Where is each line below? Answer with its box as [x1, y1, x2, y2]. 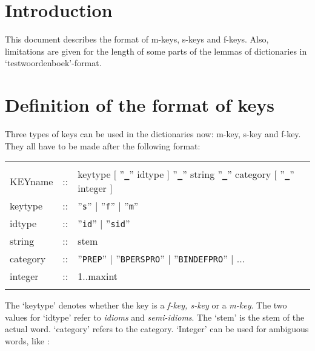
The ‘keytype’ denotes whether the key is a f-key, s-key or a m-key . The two [5, 299, 287, 312]
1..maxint [78, 269, 118, 284]
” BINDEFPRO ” [173, 251, 228, 266]
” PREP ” [78, 251, 107, 266]
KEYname [10, 174, 53, 188]
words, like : [5, 335, 50, 347]
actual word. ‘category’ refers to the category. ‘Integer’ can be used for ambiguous [5, 322, 309, 335]
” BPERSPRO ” [116, 251, 165, 266]
